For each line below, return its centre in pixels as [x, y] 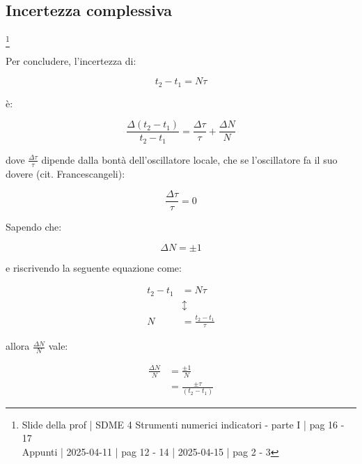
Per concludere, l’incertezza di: [71, 60]
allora [18, 346]
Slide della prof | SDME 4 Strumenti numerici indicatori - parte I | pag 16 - [183, 424]
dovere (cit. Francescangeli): [65, 173]
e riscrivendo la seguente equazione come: [94, 267]
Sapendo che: [34, 227]
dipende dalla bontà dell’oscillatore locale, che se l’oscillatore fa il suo [189, 159]
